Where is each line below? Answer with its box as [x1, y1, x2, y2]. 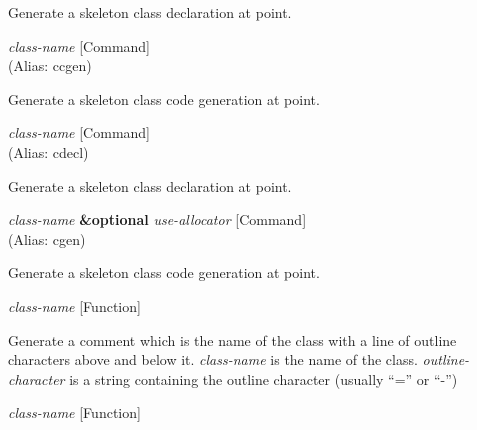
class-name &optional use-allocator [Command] [8, 209, 307, 230]
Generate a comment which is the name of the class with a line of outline [8, 329, 457, 350]
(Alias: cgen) [8, 228, 86, 249]
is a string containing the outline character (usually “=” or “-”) [69, 368, 458, 389]
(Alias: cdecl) [8, 141, 89, 162]
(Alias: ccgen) [8, 55, 92, 76]
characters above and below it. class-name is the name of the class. [8, 349, 418, 370]
